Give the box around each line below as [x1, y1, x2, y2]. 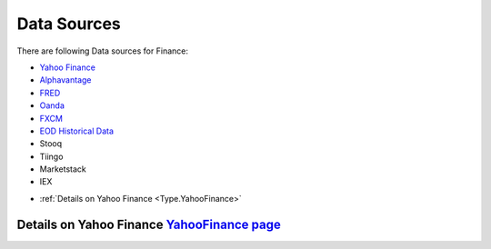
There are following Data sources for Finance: [16, 45, 188, 56]
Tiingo [39, 151, 64, 162]
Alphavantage [39, 75, 92, 85]
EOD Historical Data [39, 125, 114, 136]
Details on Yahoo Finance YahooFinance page [16, 216, 281, 232]
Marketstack [39, 164, 86, 174]
